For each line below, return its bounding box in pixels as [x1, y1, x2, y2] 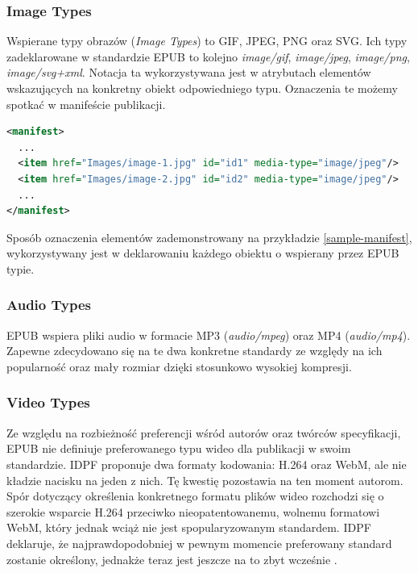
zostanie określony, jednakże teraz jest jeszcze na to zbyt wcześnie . [6, 550, 337, 567]
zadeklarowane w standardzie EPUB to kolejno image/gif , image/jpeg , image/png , [6, 48, 410, 65]
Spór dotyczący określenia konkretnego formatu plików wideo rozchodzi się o [6, 487, 384, 504]
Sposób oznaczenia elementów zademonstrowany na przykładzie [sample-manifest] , [6, 228, 412, 245]
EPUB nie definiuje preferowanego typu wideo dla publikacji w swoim [6, 440, 351, 457]
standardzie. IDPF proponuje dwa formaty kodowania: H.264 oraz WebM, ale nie [6, 455, 407, 472]
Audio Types [6, 295, 92, 315]
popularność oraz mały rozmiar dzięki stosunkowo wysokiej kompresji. [6, 358, 352, 374]
